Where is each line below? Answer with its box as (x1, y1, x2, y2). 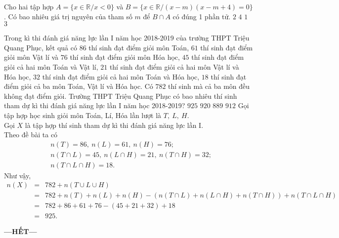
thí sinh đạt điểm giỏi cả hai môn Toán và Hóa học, (42, 71, 200, 81)
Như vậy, (4, 170, 31, 180)
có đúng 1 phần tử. (172, 11, 231, 21)
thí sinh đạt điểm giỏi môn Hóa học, (70, 52, 180, 62)
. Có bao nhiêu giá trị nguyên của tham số (4, 11, 132, 21)
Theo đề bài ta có (4, 129, 58, 140)
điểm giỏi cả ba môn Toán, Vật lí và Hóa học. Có (4, 81, 153, 91)
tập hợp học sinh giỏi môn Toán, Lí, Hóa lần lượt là (4, 110, 162, 120)
